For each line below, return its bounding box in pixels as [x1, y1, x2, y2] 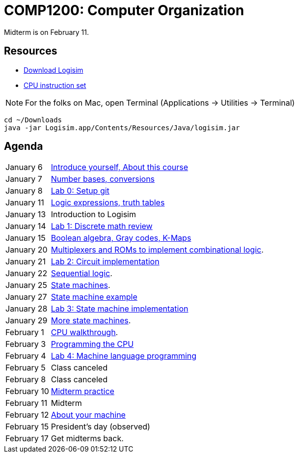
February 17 [5, 433, 49, 444]
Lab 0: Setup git [51, 186, 109, 196]
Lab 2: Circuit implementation [51, 257, 160, 267]
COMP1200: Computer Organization [4, 2, 244, 19]
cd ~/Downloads [4, 115, 62, 124]
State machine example [51, 292, 137, 302]
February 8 [5, 374, 46, 385]
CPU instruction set [24, 81, 86, 89]
